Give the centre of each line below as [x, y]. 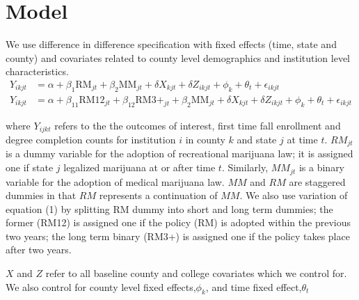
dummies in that [41, 195]
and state [257, 140]
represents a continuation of [158, 195]
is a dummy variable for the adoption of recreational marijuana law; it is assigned [179, 153]
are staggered [317, 181]
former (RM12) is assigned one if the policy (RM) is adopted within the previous [178, 222]
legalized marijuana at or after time [139, 167]
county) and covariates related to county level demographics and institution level [178, 57]
